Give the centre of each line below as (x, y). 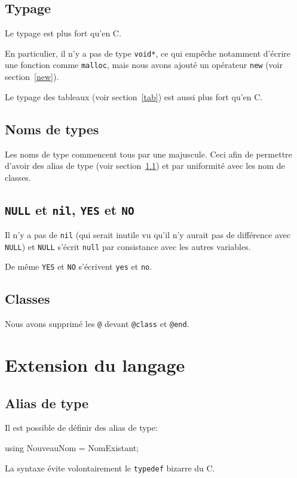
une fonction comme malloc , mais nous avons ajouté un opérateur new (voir (144, 65)
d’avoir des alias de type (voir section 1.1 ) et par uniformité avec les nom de (145, 166)
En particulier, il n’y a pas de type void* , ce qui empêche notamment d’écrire (148, 53)
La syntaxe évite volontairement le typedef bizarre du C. (110, 468)
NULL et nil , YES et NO (70, 209)
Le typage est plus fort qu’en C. (63, 33)
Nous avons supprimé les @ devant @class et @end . (97, 324)
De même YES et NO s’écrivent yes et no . (79, 266)
